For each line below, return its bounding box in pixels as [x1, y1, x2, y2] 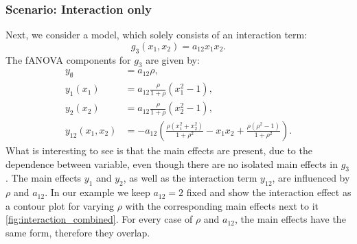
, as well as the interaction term [123, 171, 257, 185]
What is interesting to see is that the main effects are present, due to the [5, 143, 312, 157]
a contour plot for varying [5, 198, 115, 212]
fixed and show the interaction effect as [186, 185, 352, 199]
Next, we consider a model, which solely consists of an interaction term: [5, 27, 308, 42]
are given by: [146, 52, 200, 66]
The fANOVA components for [5, 52, 131, 66]
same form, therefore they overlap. [5, 225, 150, 239]
